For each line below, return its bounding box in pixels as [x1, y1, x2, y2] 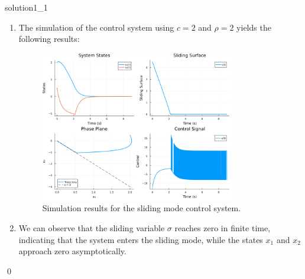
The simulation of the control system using [18, 21, 174, 33]
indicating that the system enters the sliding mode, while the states [18, 233, 263, 245]
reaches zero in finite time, [174, 221, 271, 234]
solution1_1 [5, 1, 48, 13]
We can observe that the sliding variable [18, 221, 165, 234]
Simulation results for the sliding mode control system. [42, 202, 241, 214]
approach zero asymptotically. [18, 245, 126, 257]
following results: [18, 32, 80, 45]
